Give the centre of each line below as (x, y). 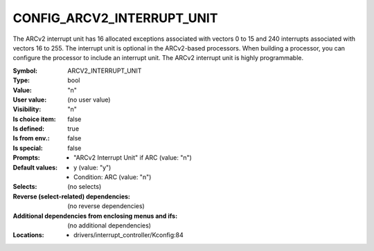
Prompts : (27, 158)
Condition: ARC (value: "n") (113, 177)
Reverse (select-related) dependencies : (72, 196)
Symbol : (25, 71)
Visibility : (27, 109)
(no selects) (84, 187)
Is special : (28, 148)
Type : (21, 80)
